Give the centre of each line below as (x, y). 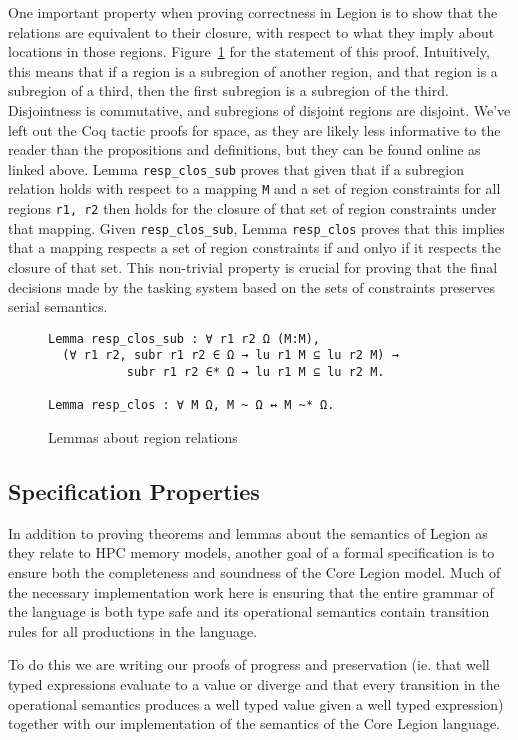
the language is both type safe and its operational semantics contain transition (249, 611)
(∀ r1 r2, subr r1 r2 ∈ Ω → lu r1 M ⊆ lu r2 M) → (230, 355)
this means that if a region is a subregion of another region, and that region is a (253, 70)
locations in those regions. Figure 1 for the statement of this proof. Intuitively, (249, 51)
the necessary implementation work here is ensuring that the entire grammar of (251, 591)
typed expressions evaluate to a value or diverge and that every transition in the (254, 683)
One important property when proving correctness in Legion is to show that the (253, 12)
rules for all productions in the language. (133, 630)
